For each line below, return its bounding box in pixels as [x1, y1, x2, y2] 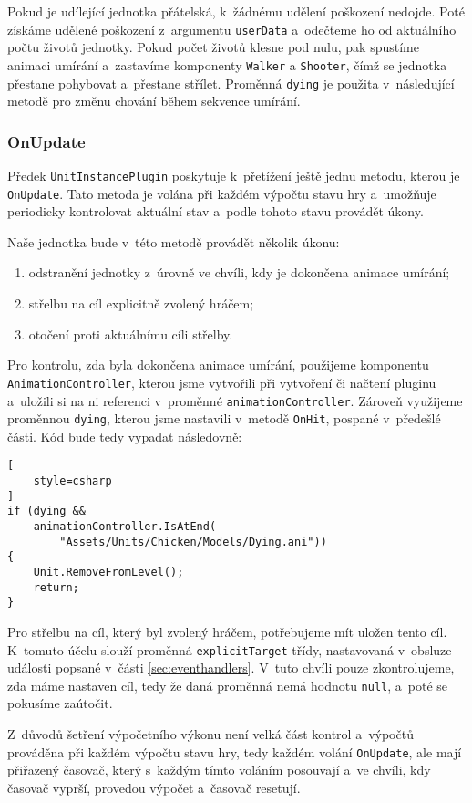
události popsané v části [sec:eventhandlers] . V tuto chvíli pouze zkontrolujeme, [7, 658, 455, 677]
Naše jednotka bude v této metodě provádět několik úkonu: [7, 232, 340, 251]
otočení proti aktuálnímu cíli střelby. [28, 324, 233, 343]
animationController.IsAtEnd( [33, 520, 217, 534]
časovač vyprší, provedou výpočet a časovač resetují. [7, 777, 301, 797]
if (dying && [7, 505, 86, 518]
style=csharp [33, 474, 112, 488]
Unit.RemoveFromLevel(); [33, 566, 184, 579]
